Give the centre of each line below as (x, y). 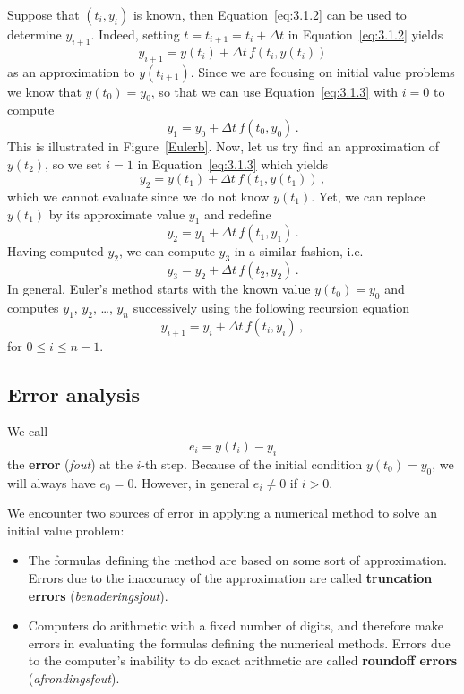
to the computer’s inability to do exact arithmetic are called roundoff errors (243, 660)
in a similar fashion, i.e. (299, 251)
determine (34, 34)
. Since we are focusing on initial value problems (322, 71)
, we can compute (167, 251)
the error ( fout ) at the (70, 463)
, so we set (73, 163)
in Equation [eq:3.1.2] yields (365, 34)
